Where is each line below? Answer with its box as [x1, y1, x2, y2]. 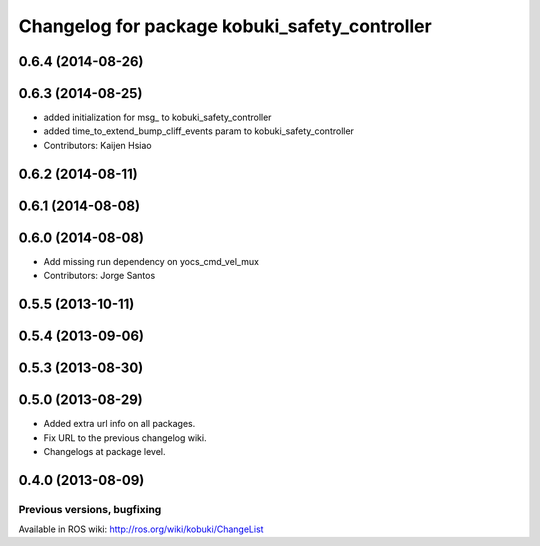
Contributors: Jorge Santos [43, 270, 156, 282]
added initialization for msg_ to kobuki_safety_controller [43, 111, 272, 124]
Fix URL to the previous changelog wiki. [43, 431, 207, 444]
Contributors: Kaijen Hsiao [43, 139, 152, 151]
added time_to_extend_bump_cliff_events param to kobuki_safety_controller [43, 125, 355, 137]
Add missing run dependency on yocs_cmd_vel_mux [43, 255, 260, 267]
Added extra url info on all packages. [43, 418, 196, 430]
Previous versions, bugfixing [18, 502, 162, 516]
